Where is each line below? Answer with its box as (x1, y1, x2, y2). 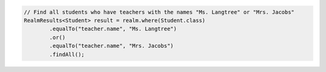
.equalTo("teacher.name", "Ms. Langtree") (49, 25, 177, 33)
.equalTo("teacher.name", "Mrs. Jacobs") (49, 42, 174, 50)
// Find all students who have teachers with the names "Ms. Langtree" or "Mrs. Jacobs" (24, 8, 295, 15)
